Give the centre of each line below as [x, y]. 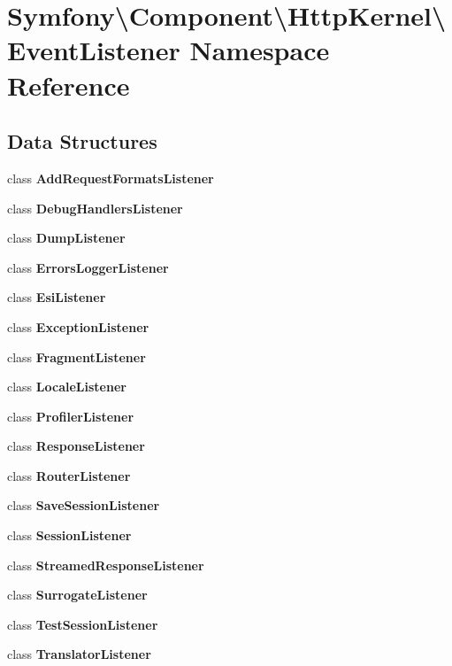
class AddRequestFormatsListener [111, 178]
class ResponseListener [76, 446]
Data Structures [82, 141]
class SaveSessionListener [84, 505]
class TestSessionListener [83, 624]
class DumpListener [66, 238]
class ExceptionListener [78, 326]
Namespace [260, 50]
